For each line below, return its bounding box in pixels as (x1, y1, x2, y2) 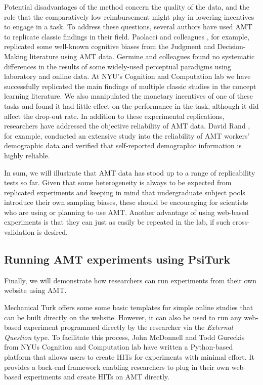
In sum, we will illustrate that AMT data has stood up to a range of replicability (4, 167, 255, 178)
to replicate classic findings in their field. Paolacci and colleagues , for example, (4, 31, 249, 41)
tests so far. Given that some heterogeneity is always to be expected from (4, 177, 232, 188)
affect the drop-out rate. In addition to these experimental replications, (4, 110, 225, 121)
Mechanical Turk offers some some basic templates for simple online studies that (4, 302, 253, 313)
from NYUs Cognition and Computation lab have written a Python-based (4, 341, 233, 352)
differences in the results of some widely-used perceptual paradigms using (4, 61, 231, 71)
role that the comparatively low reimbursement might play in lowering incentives (4, 11, 254, 22)
